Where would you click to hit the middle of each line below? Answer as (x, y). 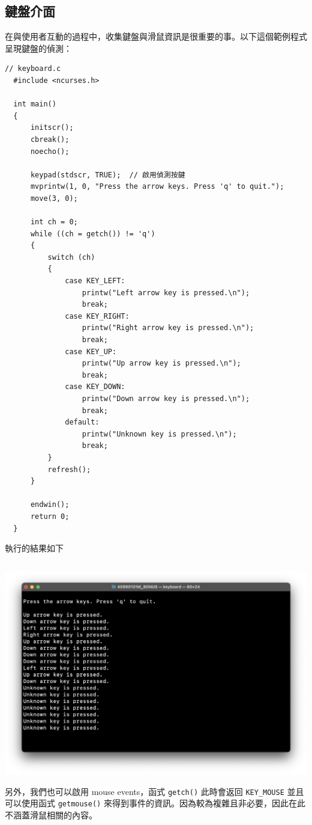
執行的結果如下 (34, 548)
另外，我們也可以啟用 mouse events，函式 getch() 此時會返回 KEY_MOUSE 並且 (154, 791)
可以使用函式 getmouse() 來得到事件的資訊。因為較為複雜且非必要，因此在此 (155, 803)
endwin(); (50, 505)
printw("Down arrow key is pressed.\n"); (166, 399)
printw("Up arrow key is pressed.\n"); (161, 363)
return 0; (50, 516)
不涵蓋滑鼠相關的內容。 (51, 815)
